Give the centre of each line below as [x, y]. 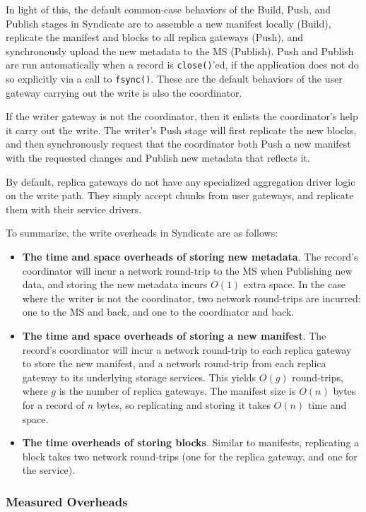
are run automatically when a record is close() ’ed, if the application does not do [182, 65]
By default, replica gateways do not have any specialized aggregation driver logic [181, 181]
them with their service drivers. [74, 209]
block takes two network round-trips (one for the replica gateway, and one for [190, 456]
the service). [49, 470]
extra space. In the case [294, 284]
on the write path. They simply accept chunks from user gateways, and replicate [180, 195]
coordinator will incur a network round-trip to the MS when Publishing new [187, 270]
